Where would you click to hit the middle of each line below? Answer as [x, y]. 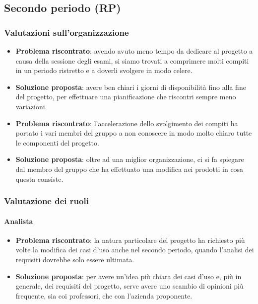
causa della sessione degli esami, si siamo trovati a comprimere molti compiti [132, 60]
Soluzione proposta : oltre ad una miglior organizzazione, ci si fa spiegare [130, 159]
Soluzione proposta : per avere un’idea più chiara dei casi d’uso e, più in [129, 276]
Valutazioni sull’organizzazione [66, 32]
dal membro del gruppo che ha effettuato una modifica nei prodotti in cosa [129, 169]
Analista [19, 221]
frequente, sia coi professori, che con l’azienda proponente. [104, 295]
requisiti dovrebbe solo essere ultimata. [75, 259]
